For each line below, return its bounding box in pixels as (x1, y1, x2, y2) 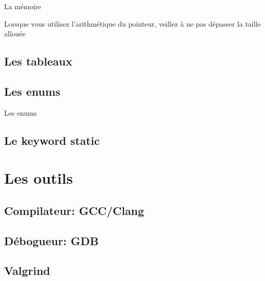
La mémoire (4, 1, 41, 11)
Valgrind (4, 263, 51, 278)
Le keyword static (4, 132, 100, 148)
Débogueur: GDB (4, 232, 99, 248)
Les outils (4, 167, 73, 188)
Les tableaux (4, 53, 73, 69)
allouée (4, 28, 26, 39)
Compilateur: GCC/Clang (4, 202, 144, 218)
